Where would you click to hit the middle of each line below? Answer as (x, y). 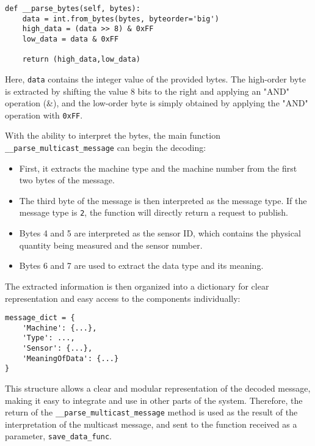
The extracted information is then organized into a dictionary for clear (137, 286)
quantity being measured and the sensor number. (111, 245)
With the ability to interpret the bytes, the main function (113, 135)
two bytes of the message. (67, 180)
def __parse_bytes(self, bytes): (73, 9)
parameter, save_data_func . (58, 436)
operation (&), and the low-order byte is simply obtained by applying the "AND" (157, 103)
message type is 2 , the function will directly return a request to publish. (154, 212)
